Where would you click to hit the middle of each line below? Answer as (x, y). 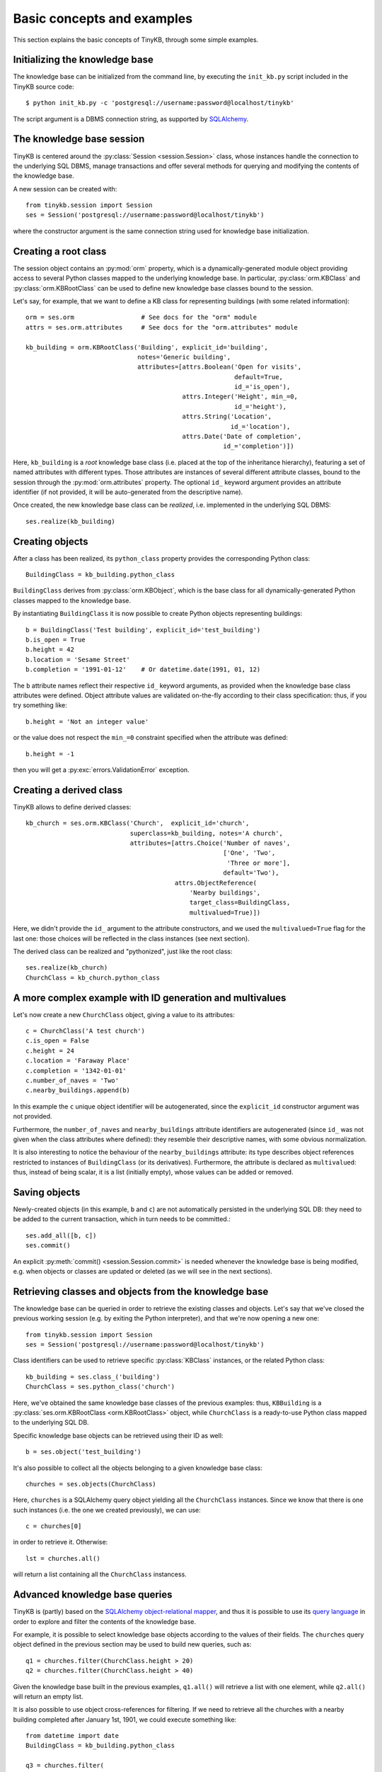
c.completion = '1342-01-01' (76, 1071)
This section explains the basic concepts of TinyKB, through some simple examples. (136, 40)
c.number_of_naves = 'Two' (73, 1080)
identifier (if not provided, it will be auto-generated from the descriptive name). (128, 492)
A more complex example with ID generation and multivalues (150, 998)
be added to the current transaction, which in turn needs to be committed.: (122, 1219)
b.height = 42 (50, 650)
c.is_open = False (58, 1041)
